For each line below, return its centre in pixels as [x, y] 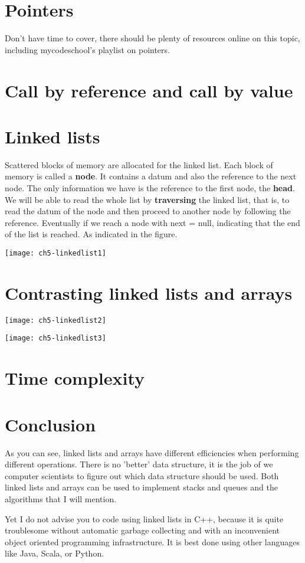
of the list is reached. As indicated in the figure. [91, 234]
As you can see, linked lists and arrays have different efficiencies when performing [152, 452]
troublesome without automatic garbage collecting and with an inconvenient [142, 530]
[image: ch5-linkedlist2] [55, 320]
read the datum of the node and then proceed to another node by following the [148, 211]
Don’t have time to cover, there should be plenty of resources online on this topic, [152, 38]
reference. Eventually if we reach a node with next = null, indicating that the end [152, 222]
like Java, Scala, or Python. [55, 553]
